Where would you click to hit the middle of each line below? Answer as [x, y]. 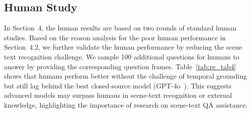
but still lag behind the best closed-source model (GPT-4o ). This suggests [118, 85]
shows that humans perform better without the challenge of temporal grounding [125, 76]
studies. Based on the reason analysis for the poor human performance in [115, 37]
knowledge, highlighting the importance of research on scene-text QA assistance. [126, 104]
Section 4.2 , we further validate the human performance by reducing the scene [123, 47]
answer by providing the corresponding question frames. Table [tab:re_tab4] [120, 66]
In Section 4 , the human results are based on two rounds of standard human [120, 28]
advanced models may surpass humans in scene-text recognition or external [118, 95]
